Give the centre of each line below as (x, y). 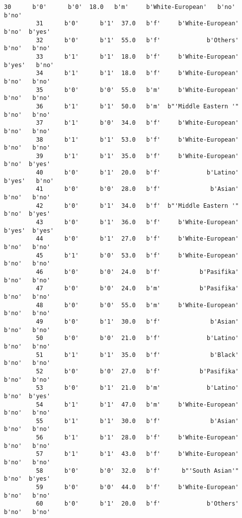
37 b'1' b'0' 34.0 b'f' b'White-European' (137, 123)
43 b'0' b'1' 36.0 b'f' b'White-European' (137, 222)
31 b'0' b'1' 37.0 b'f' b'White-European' (137, 24)
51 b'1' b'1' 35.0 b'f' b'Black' (137, 355)
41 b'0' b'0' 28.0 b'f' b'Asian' (137, 189)
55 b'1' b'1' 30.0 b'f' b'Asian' (137, 421)
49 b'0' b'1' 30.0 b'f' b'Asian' (137, 321)
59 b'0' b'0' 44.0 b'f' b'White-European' (137, 487)
